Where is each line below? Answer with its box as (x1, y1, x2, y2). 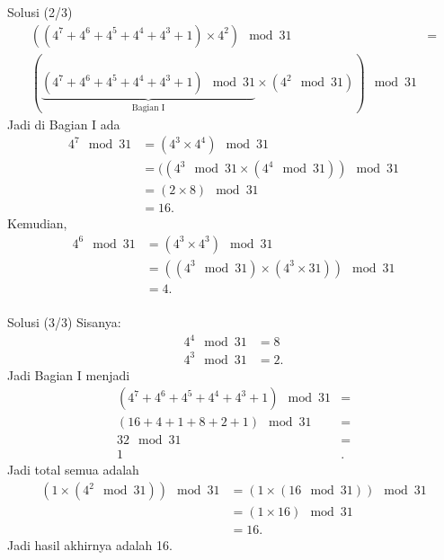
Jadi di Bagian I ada (7, 114, 120, 133)
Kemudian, (7, 214, 67, 233)
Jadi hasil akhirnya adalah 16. (7, 536, 173, 555)
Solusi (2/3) (7, 3, 73, 21)
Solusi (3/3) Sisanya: (7, 313, 121, 332)
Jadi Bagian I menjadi (7, 365, 130, 384)
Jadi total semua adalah (7, 460, 139, 479)
